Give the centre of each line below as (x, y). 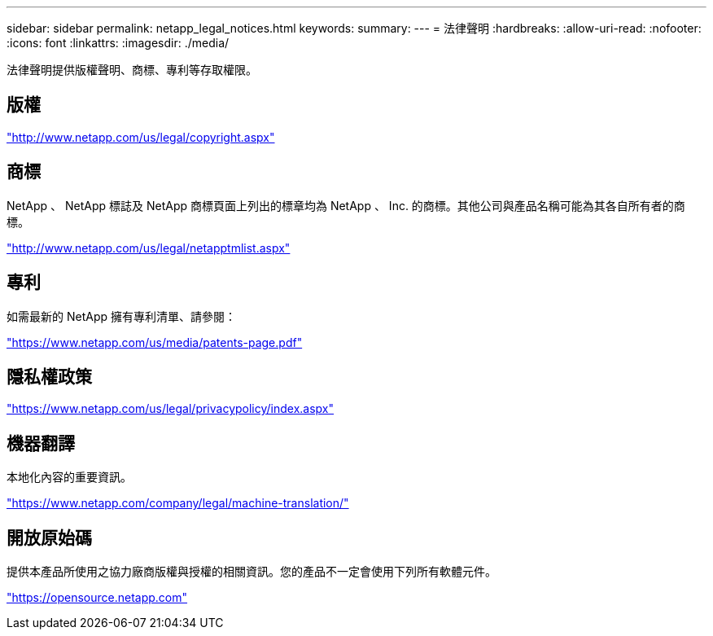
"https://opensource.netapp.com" (97, 598)
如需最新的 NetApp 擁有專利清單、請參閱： (121, 316)
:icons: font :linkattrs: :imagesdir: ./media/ (118, 43)
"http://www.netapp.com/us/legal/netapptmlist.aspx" (149, 248)
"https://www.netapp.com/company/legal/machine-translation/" (178, 503)
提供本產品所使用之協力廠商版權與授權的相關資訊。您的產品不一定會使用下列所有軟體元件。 (252, 572)
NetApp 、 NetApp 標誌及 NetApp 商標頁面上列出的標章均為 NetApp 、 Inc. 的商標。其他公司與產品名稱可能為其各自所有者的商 (346, 205)
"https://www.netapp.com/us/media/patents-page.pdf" (155, 342)
